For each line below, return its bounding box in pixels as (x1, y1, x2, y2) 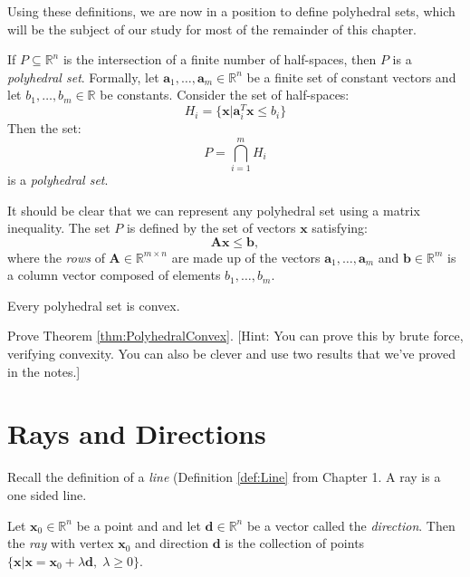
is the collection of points (225, 534, 365, 553)
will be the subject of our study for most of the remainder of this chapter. (7, 19, 417, 38)
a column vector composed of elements (7, 265, 221, 284)
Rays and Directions (7, 415, 266, 452)
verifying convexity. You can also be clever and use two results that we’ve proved (7, 344, 456, 363)
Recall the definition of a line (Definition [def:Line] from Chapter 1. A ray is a (7, 467, 441, 486)
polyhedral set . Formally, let (7, 67, 159, 86)
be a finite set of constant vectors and (246, 67, 456, 86)
